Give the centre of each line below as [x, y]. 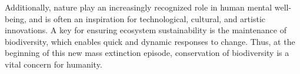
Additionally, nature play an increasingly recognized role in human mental [139, 7]
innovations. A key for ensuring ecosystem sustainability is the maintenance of [146, 30]
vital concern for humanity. [54, 64]
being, [16, 18]
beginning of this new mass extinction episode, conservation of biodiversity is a [147, 53]
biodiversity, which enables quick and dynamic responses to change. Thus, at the [150, 41]
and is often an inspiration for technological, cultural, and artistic [147, 18]
